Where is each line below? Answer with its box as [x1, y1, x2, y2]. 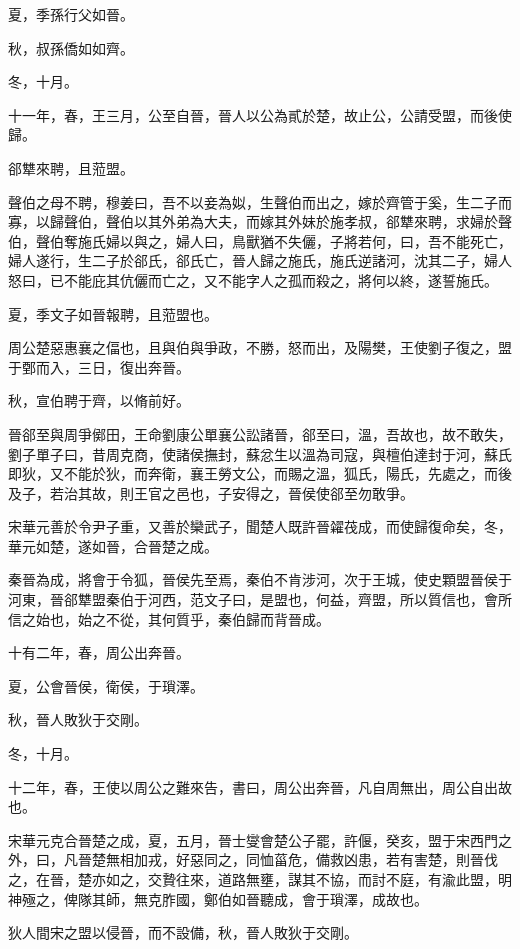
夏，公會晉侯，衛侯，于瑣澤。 [8, 675, 204, 696]
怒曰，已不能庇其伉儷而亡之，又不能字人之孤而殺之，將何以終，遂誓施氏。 [8, 269, 498, 290]
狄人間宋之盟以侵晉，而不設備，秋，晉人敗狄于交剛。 [8, 922, 358, 943]
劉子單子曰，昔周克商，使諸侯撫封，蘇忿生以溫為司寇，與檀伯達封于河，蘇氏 [8, 443, 512, 464]
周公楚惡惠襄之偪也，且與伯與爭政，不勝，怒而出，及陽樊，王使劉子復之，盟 [8, 337, 512, 358]
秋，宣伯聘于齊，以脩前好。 [8, 390, 190, 411]
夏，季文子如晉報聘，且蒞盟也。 [8, 303, 218, 324]
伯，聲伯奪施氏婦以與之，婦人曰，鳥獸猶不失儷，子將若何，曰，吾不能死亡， [8, 230, 512, 251]
